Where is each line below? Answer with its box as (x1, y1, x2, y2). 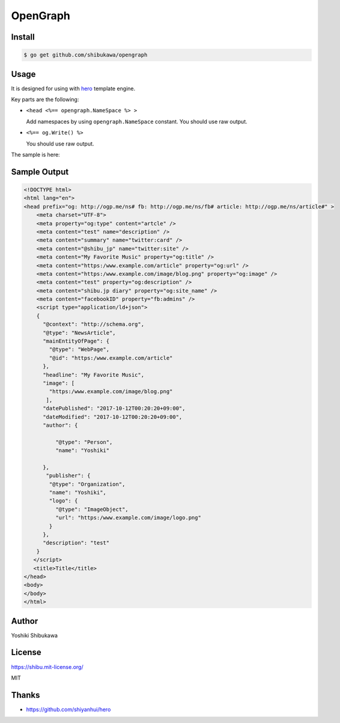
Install (11, 32, 35, 42)
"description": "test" (43, 540, 110, 546)
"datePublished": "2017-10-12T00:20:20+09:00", (43, 405, 186, 412)
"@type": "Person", (55, 439, 113, 445)
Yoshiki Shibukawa (11, 632, 58, 639)
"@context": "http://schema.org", (43, 321, 144, 328)
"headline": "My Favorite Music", (43, 371, 144, 378)
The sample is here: (11, 151, 60, 158)
